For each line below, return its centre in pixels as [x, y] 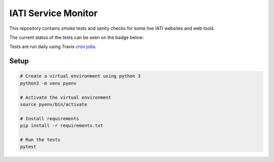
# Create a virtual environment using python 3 [80, 76]
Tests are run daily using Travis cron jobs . [53, 47]
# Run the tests [40, 140]
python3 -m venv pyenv [48, 83]
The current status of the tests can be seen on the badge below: [77, 37]
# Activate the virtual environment [66, 97]
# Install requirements [50, 118]
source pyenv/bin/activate [54, 104]
